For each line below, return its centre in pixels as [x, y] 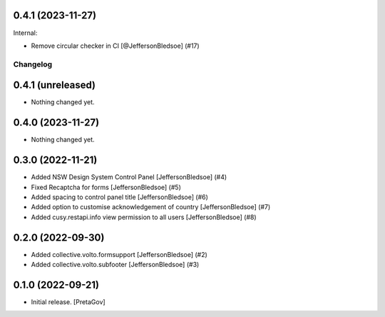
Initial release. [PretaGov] [68, 302]
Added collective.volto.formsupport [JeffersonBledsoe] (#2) [119, 254]
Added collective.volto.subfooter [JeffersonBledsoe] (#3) [115, 265]
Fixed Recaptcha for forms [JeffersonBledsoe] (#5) [106, 187]
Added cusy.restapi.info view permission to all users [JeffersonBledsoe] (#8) [144, 217]
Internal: [25, 33]
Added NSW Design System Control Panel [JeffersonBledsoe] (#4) [129, 177]
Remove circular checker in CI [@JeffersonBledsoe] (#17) [115, 46]
